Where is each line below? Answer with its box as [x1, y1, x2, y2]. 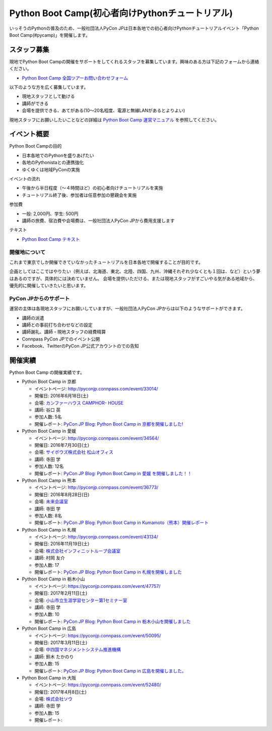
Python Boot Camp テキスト [22, 236, 80, 242]
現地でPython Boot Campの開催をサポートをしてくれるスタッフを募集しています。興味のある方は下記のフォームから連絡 [9, 58, 259, 64]
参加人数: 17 [34, 562, 59, 568]
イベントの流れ [9, 176, 40, 182]
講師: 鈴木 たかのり [34, 653, 74, 659]
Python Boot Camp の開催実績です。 [9, 369, 85, 375]
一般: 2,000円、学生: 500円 [22, 211, 79, 217]
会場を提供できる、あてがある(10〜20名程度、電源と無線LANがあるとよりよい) [22, 107, 185, 113]
